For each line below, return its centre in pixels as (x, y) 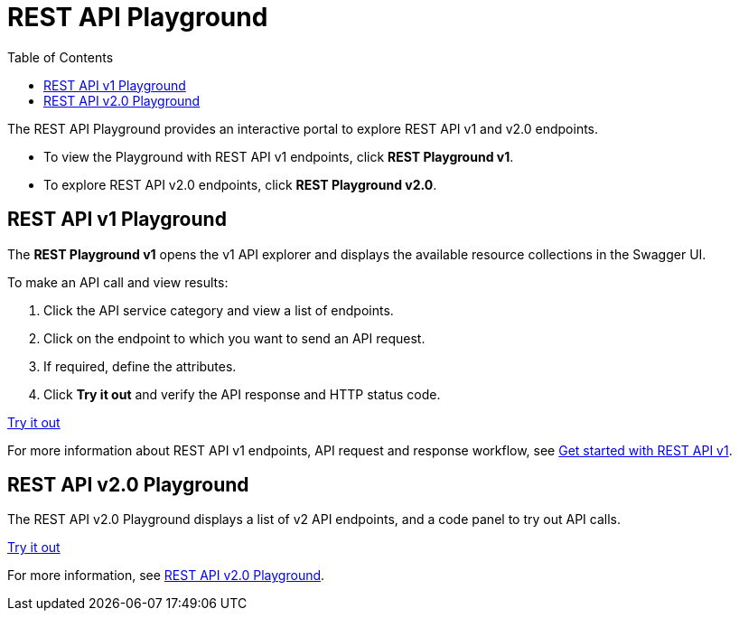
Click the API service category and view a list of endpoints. (219, 310)
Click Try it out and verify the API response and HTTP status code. (242, 394)
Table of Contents (61, 57)
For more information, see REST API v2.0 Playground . (166, 576)
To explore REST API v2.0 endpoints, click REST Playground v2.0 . (240, 184)
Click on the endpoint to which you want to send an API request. (234, 338)
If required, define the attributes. (140, 366)
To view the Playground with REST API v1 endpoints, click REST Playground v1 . (279, 156)
